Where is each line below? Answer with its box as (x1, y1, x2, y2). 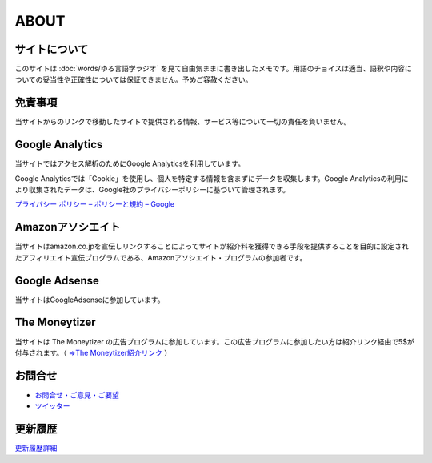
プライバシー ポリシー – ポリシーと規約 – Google (14, 199, 175, 209)
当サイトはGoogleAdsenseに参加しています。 (14, 295, 165, 304)
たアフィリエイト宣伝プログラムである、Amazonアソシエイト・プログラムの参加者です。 (14, 252, 307, 262)
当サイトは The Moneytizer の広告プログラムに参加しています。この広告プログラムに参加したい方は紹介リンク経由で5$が (14, 336, 415, 346)
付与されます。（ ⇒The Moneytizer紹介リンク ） (14, 348, 172, 357)
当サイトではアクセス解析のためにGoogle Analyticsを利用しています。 (14, 159, 246, 168)
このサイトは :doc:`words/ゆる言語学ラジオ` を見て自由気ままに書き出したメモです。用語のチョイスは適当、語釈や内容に (14, 64, 412, 74)
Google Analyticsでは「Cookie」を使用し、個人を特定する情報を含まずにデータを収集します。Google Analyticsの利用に (14, 173, 409, 183)
